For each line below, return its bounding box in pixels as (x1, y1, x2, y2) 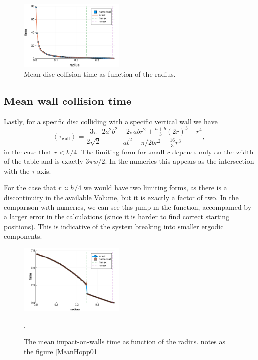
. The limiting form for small (77, 146, 165, 156)
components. (4, 231, 42, 241)
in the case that (4, 146, 52, 156)
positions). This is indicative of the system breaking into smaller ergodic (4, 221, 224, 231)
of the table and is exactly (4, 156, 83, 166)
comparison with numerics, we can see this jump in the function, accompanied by (4, 202, 252, 212)
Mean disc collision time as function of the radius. (24, 68, 176, 79)
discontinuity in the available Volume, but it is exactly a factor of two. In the (4, 192, 239, 203)
